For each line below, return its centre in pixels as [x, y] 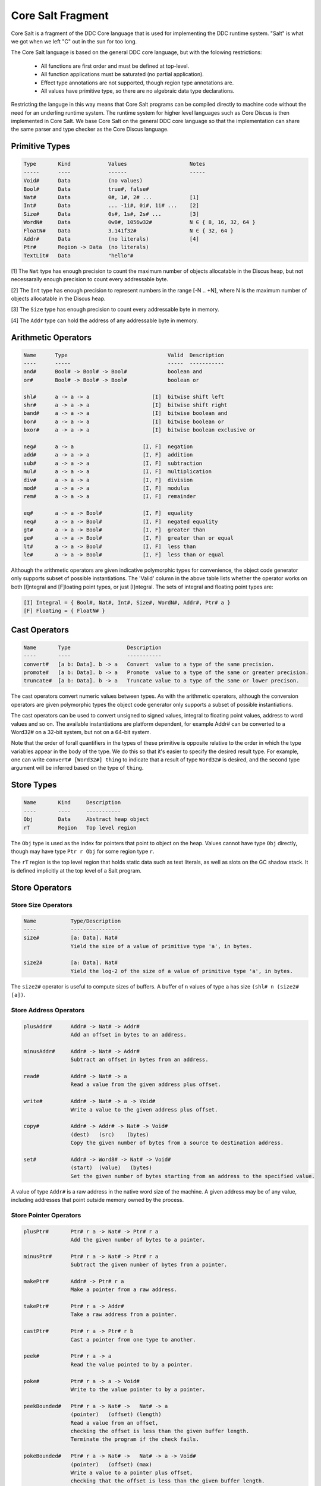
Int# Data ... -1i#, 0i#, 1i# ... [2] [111, 206]
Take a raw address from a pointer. [124, 1315]
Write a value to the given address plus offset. [144, 1109]
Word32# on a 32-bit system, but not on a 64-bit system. [81, 732]
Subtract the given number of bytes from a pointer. [149, 1265]
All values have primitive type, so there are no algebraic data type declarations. [138, 91]
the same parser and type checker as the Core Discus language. [90, 129]
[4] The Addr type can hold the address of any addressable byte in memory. [105, 320]
